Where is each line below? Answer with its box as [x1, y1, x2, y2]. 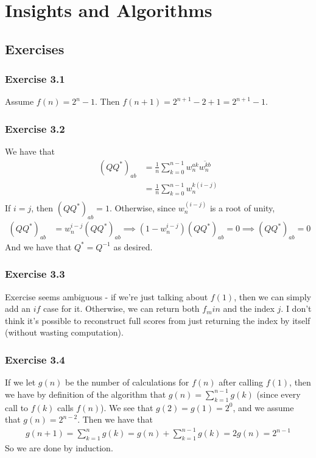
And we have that [5, 240, 72, 253]
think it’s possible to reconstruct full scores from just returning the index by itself [5, 314, 311, 326]
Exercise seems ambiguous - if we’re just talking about [5, 290, 208, 303]
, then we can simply [234, 290, 311, 303]
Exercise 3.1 [5, 71, 65, 86]
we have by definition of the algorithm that [5, 387, 166, 400]
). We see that [100, 401, 153, 414]
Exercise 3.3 [5, 266, 65, 281]
